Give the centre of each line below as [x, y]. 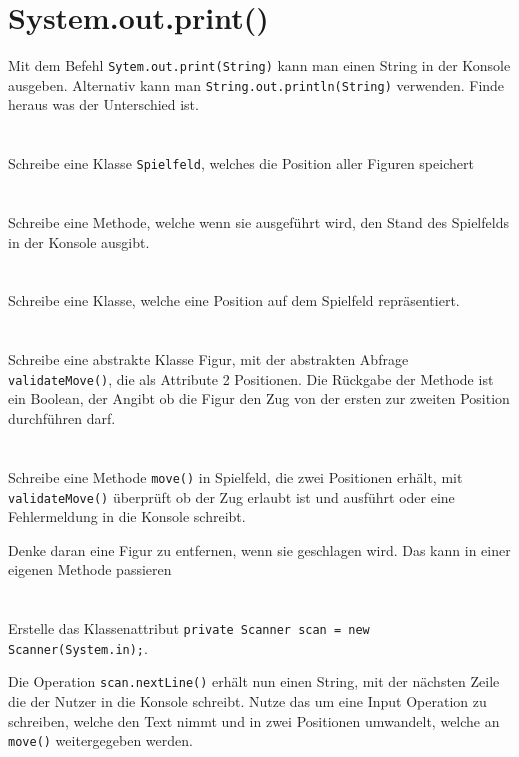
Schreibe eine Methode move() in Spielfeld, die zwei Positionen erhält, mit [235, 476]
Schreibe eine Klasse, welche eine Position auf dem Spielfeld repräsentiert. [234, 300]
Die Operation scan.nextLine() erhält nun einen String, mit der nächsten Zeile [254, 681]
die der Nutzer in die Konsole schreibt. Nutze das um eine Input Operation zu [247, 701]
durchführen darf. [62, 418]
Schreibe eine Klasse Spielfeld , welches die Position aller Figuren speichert [241, 163]
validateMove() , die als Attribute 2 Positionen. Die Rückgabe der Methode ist [251, 378]
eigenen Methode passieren [90, 569]
